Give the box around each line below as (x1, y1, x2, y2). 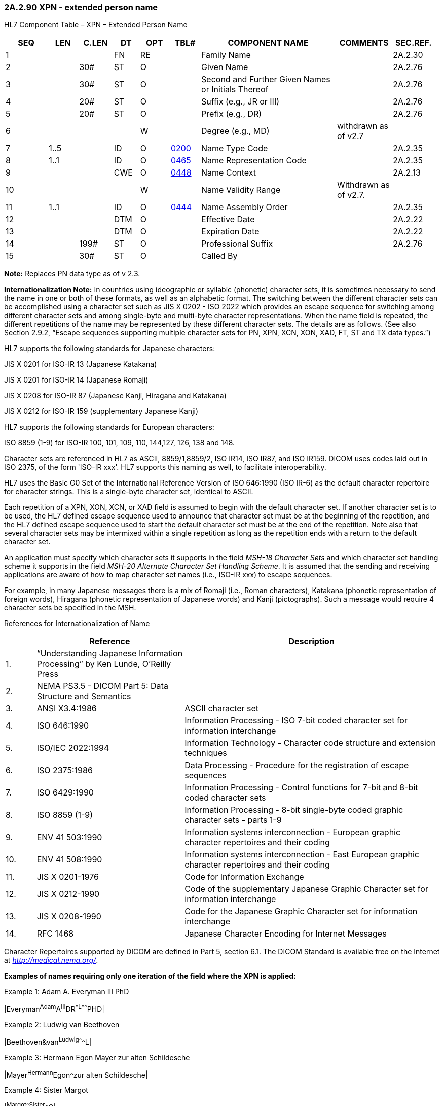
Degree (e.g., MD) (201, 126, 270, 136)
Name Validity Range (201, 185, 281, 195)
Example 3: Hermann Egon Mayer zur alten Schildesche (4, 1053, 190, 1062)
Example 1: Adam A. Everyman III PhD (4, 987, 129, 996)
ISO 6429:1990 (36, 787, 94, 798)
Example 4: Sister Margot (4, 1086, 88, 1095)
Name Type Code (201, 143, 268, 154)
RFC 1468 (36, 928, 74, 939)
